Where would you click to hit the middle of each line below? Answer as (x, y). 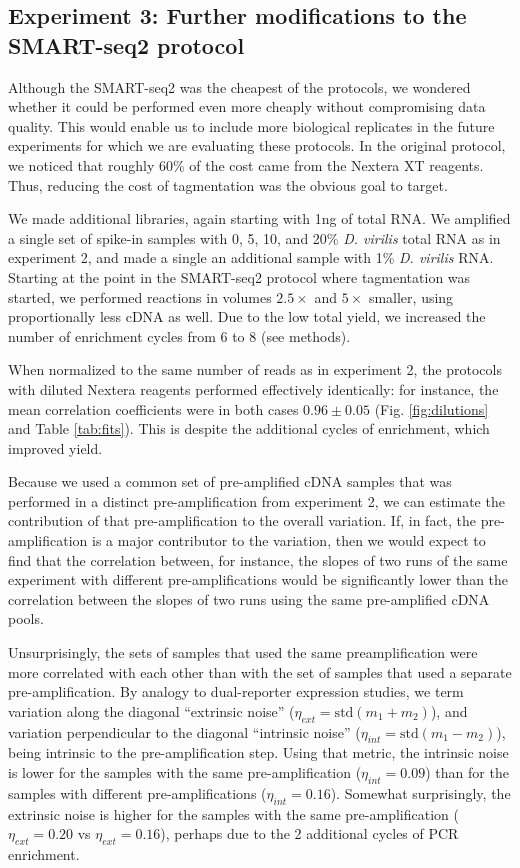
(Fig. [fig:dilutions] (431, 408)
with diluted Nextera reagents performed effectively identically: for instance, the (253, 388)
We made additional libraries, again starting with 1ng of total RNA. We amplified (259, 218)
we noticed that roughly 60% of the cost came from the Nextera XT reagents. (246, 164)
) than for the (467, 772)
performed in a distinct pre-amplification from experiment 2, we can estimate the (256, 500)
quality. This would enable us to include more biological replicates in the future (251, 125)
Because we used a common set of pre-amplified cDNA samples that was (230, 481)
